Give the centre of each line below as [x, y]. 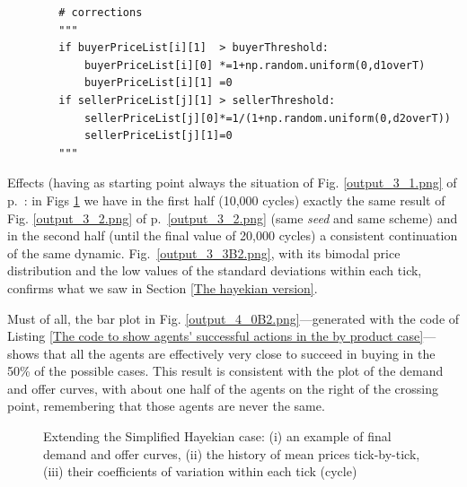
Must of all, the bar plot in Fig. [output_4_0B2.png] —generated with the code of [233, 318]
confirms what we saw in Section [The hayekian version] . [163, 287]
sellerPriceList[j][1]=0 [158, 136]
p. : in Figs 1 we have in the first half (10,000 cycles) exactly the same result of [226, 200]
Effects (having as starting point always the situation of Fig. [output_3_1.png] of [232, 183]
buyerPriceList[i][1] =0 [158, 83]
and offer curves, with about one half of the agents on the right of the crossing [223, 388]
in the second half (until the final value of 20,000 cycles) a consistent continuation [233, 235]
